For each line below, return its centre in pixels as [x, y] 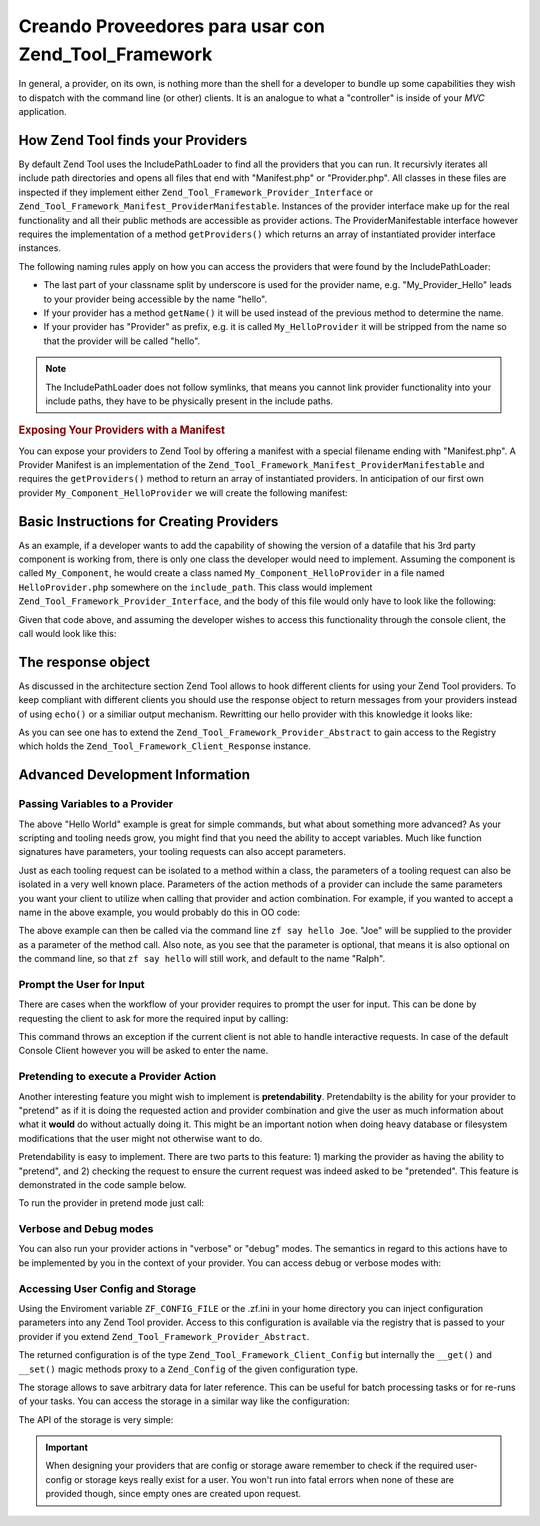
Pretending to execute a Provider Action [117, 1077]
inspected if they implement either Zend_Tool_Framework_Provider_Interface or [196, 192]
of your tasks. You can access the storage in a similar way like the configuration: [184, 1401]
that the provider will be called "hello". [122, 341]
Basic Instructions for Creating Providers [148, 521]
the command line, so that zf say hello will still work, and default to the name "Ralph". [201, 959]
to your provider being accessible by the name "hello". [155, 299]
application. [42, 112]
